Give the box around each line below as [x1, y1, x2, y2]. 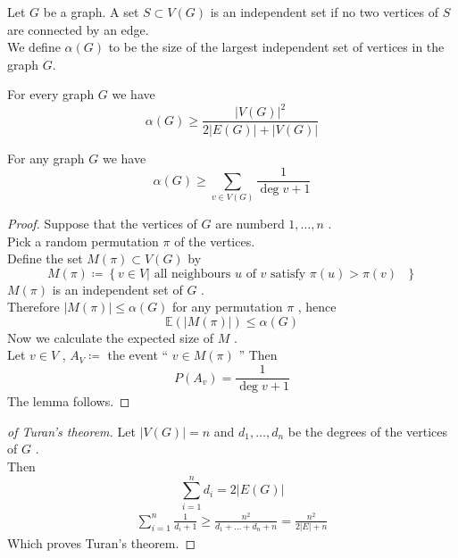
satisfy [271, 267, 306, 280]
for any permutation [172, 297, 283, 316]
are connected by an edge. [7, 20, 149, 38]
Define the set [7, 249, 83, 268]
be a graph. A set [43, 3, 139, 21]
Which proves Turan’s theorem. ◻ [7, 534, 196, 553]
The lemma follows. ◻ [7, 392, 130, 411]
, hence [297, 297, 337, 316]
